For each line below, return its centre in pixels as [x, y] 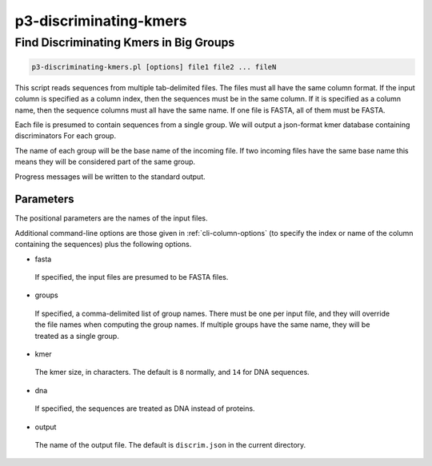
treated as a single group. [77, 336]
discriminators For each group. [65, 136]
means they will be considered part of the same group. [105, 162]
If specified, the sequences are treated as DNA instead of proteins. [145, 408]
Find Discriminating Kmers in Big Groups [125, 42]
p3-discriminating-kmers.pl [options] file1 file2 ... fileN [154, 67]
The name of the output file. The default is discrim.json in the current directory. [170, 444]
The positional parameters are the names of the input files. [111, 218]
